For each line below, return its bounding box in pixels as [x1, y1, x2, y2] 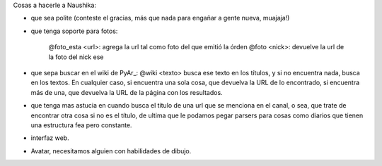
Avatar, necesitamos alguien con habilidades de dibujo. [30, 146, 192, 155]
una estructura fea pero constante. [30, 120, 132, 129]
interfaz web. [30, 134, 70, 142]
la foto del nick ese [48, 53, 104, 61]
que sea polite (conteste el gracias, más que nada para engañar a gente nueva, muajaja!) [30, 14, 290, 23]
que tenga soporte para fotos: [30, 27, 118, 35]
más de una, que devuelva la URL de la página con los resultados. [30, 88, 223, 96]
